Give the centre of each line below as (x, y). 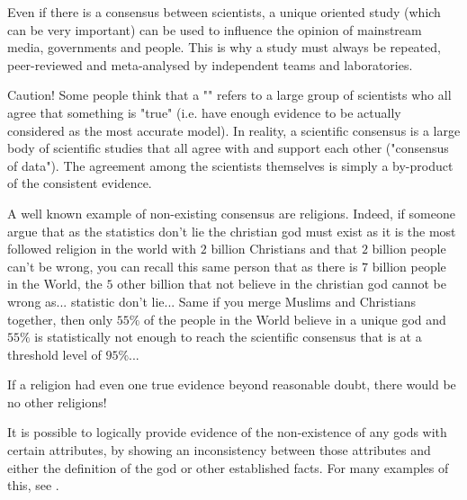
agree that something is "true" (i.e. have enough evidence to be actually (204, 112)
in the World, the (55, 284)
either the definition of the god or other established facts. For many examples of (228, 467)
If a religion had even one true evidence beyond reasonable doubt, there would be (232, 384)
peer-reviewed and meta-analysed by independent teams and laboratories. (210, 64)
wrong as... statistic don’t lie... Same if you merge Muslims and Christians (212, 301)
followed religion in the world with (102, 249)
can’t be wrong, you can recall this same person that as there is (183, 266)
